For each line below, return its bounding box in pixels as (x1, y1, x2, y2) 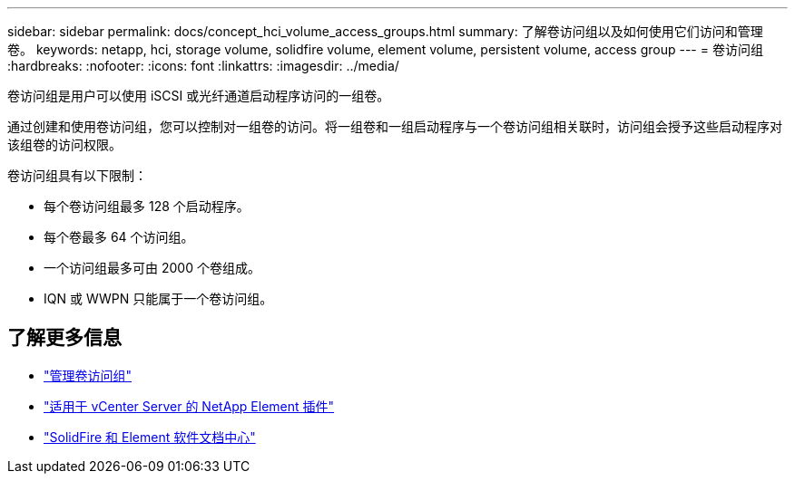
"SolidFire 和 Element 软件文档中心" (44, 428, 256, 445)
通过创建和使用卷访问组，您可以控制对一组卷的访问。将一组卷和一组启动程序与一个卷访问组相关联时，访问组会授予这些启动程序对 (7, 119, 782, 134)
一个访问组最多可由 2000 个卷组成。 (44, 260, 260, 275)
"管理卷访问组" (44, 367, 132, 383)
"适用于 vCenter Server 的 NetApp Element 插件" (44, 398, 335, 414)
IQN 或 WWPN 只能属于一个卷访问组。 (44, 291, 273, 306)
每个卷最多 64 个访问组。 (44, 229, 194, 245)
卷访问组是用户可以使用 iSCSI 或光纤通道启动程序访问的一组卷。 (7, 88, 390, 103)
